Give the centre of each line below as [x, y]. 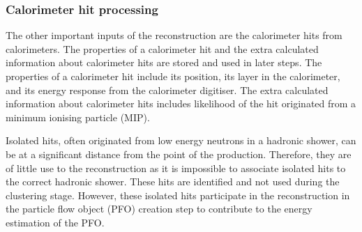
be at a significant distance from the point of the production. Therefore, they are [179, 154]
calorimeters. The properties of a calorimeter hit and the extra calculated [162, 48]
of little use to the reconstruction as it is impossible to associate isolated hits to [176, 168]
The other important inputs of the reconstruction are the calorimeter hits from [174, 35]
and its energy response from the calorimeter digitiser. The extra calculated [167, 90]
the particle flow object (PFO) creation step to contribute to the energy [159, 209]
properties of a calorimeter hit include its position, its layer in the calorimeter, [173, 76]
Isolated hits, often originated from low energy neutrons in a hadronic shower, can [181, 140]
